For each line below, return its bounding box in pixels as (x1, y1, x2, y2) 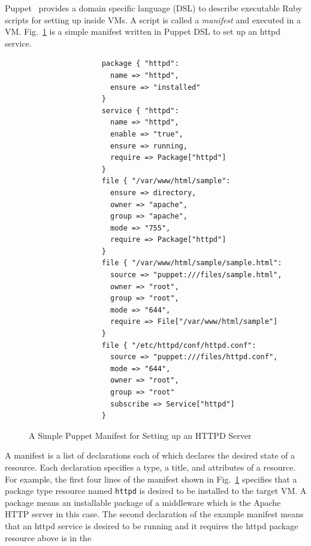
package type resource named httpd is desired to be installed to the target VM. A (5, 484, 307, 497)
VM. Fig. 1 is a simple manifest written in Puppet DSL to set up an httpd (5, 25, 281, 38)
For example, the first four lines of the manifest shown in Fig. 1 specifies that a (5, 472, 297, 485)
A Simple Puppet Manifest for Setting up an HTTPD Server (29, 429, 252, 441)
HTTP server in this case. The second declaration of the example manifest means (5, 508, 304, 520)
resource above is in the (5, 531, 92, 544)
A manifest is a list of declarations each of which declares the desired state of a (5, 449, 295, 462)
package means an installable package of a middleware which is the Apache (5, 496, 281, 508)
